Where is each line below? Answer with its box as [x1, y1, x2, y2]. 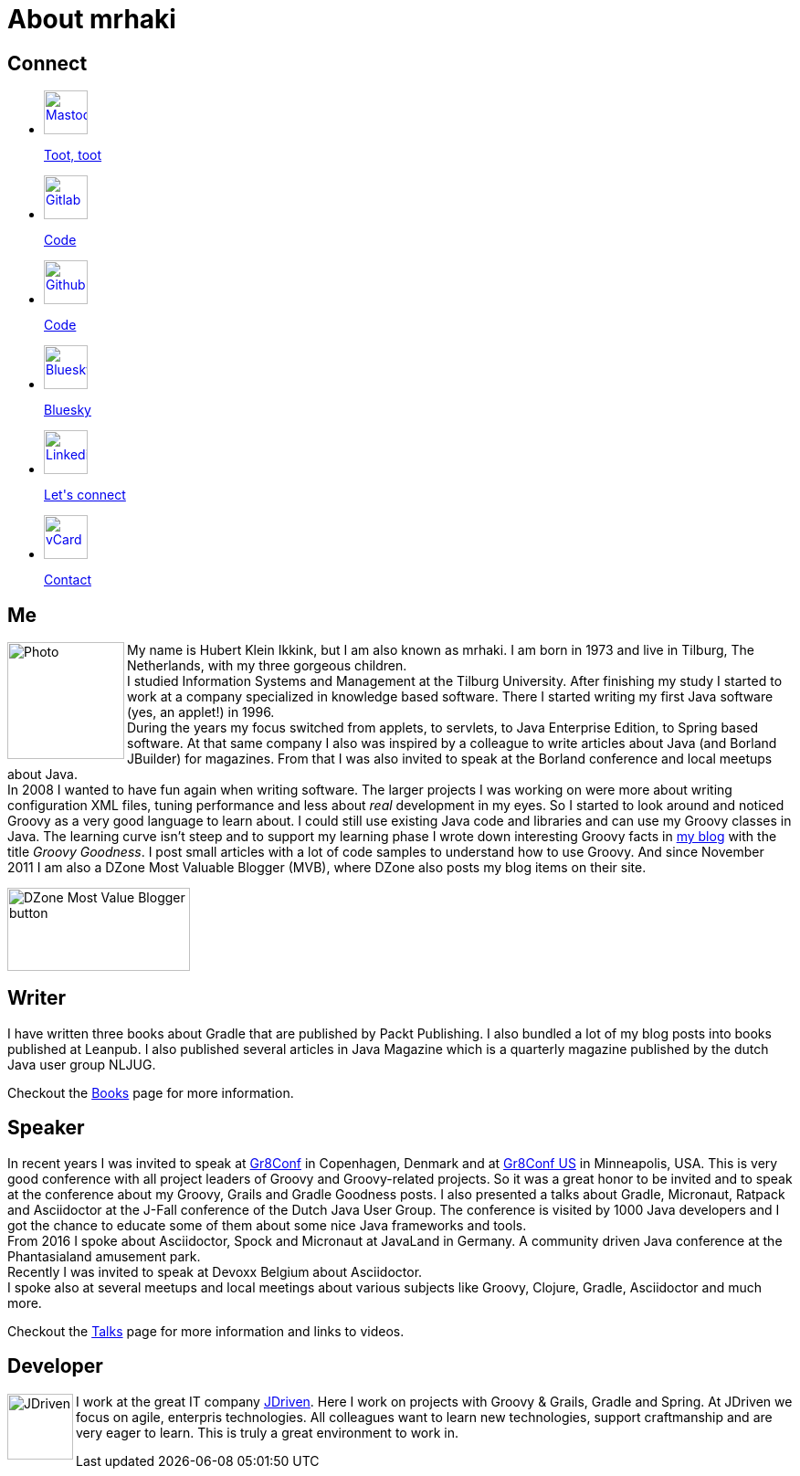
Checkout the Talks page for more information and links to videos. [7, 1323, 405, 1339]
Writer [7, 986, 66, 1010]
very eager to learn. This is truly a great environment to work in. [76, 1424, 459, 1440]
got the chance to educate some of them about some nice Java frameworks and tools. [7, 1217, 527, 1233]
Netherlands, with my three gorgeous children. [127, 658, 407, 674]
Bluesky [44, 402, 91, 418]
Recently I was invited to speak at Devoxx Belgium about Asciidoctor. [7, 1263, 423, 1280]
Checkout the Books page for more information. [7, 1084, 294, 1101]
